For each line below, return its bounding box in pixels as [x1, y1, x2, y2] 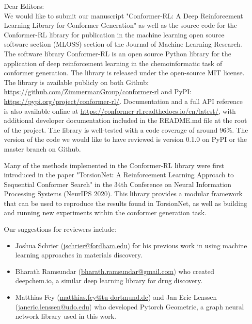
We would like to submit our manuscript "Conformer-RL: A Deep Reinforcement [4, 10, 243, 20]
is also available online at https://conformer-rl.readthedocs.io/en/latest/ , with [4, 105, 236, 116]
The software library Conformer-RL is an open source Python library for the [4, 48, 232, 58]
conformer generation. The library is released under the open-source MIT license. [4, 68, 245, 78]
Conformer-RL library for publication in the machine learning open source [4, 29, 224, 39]
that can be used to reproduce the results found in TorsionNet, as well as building [4, 198, 248, 208]
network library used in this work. [15, 311, 116, 321]
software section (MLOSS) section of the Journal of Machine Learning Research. [4, 39, 242, 49]
